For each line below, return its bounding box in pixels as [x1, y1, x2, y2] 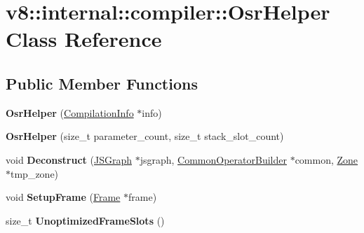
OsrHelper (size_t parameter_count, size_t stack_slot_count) [6, 129, 284, 143]
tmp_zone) [11, 166, 59, 181]
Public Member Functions [6, 72, 198, 94]
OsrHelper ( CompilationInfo [6, 105, 134, 120]
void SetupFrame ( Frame [6, 190, 121, 204]
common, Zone [295, 152, 358, 167]
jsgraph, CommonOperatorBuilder [140, 152, 287, 167]
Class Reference [6, 24, 162, 53]
